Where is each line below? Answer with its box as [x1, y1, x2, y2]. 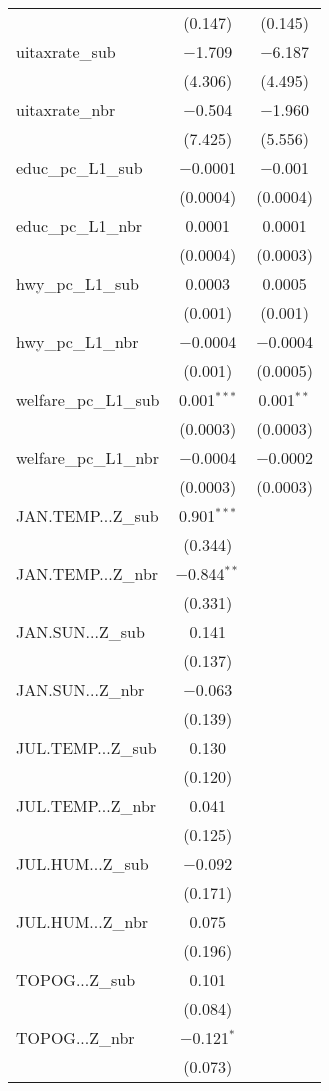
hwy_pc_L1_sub [16, 272, 139, 295]
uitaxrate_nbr [16, 98, 116, 121]
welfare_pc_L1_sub [16, 388, 160, 411]
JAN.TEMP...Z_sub [16, 504, 159, 527]
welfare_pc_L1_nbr [16, 446, 159, 469]
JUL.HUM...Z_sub [16, 852, 149, 875]
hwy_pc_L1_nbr [16, 330, 139, 353]
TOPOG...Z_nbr [16, 1026, 135, 1049]
